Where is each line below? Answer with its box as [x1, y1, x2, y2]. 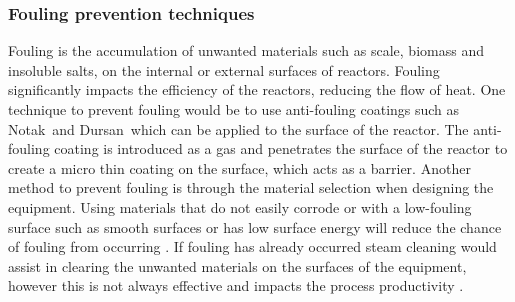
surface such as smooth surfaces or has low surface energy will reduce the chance [8, 216, 502, 237]
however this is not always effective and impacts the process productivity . [8, 275, 464, 296]
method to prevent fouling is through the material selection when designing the [8, 177, 494, 198]
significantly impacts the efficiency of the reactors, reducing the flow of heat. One [8, 79, 506, 100]
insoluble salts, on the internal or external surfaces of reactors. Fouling [8, 59, 440, 80]
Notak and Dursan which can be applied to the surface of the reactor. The [8, 118, 469, 139]
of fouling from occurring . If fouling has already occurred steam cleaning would [8, 236, 497, 257]
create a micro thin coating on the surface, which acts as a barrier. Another [8, 157, 471, 178]
